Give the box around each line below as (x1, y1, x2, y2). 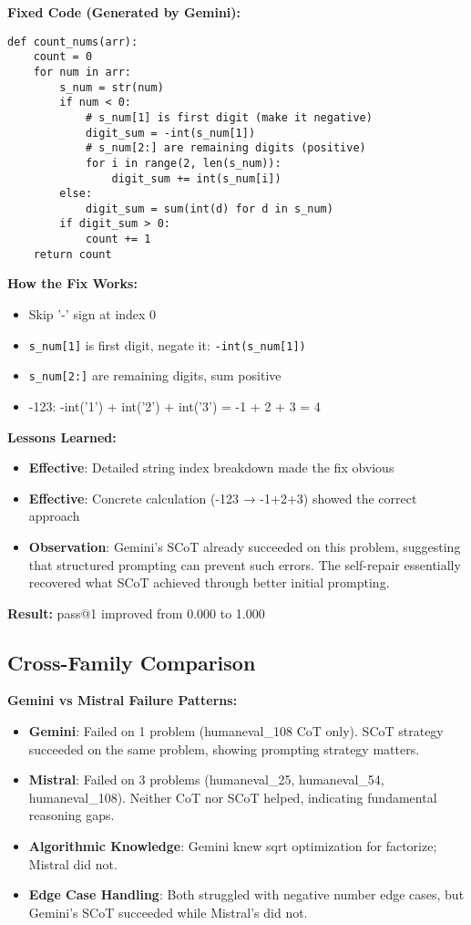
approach (28, 506, 80, 525)
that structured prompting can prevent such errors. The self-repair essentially (28, 555, 461, 574)
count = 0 (33, 50, 93, 64)
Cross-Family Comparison (7, 648, 256, 676)
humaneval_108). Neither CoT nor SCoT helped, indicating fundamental (28, 787, 437, 806)
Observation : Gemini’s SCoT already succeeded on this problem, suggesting (28, 536, 461, 556)
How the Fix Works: (7, 274, 138, 293)
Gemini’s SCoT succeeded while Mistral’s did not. (28, 902, 308, 921)
